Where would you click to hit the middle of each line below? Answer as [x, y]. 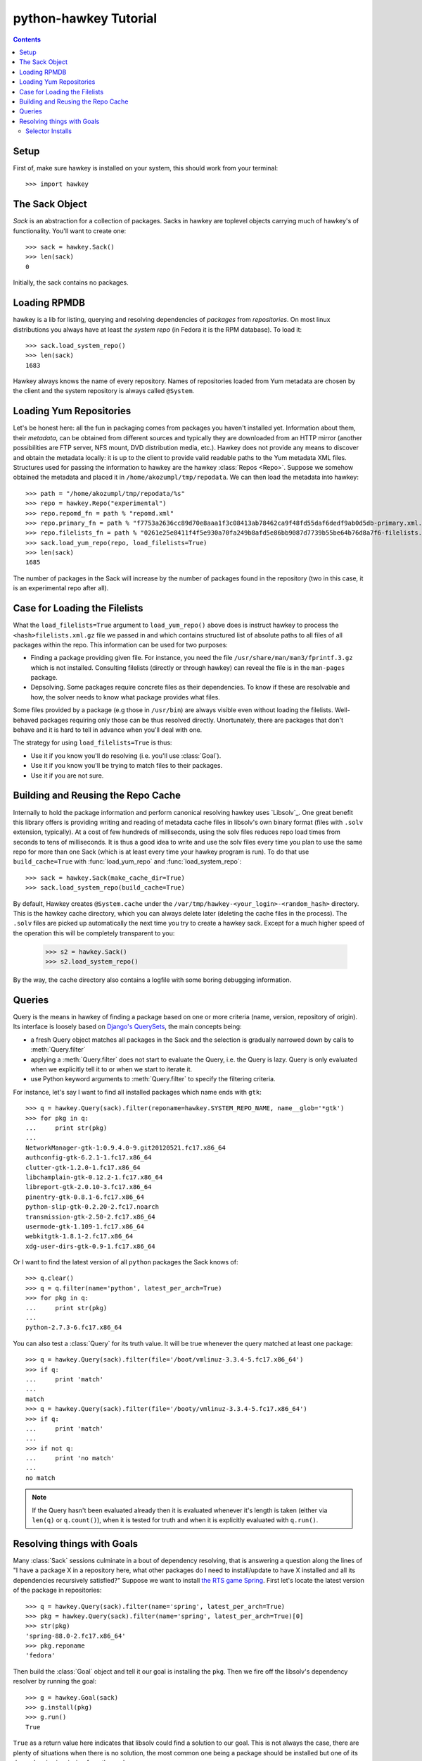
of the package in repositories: [57, 1590]
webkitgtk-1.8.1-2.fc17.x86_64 [79, 1237]
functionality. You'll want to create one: [70, 231]
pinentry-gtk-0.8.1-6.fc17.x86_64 [85, 1197]
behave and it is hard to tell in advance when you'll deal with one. [108, 730]
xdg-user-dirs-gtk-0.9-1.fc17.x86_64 [91, 1246]
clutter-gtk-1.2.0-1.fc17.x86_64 [83, 1167]
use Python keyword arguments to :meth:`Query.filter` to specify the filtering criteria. [153, 1079]
